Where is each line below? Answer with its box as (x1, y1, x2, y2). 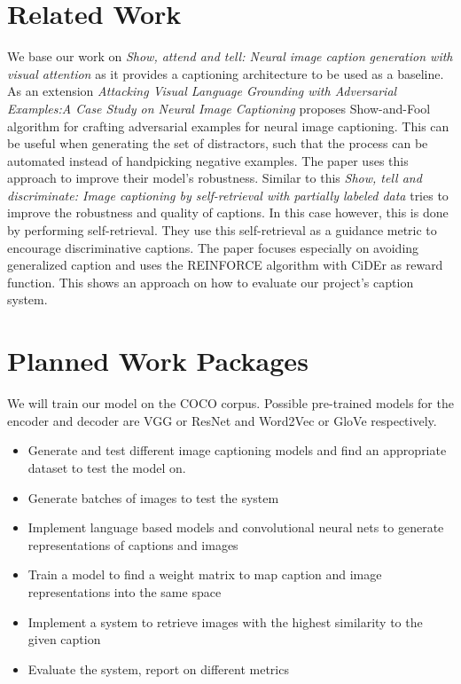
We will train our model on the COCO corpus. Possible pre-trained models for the (7, 394, 454, 413)
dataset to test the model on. (27, 458, 186, 476)
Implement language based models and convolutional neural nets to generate (27, 518, 444, 537)
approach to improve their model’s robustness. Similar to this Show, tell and (7, 169, 422, 187)
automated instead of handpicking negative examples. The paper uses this (7, 151, 409, 169)
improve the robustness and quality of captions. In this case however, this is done (7, 203, 449, 222)
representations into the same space (27, 582, 222, 601)
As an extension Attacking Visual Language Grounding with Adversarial (7, 82, 397, 100)
